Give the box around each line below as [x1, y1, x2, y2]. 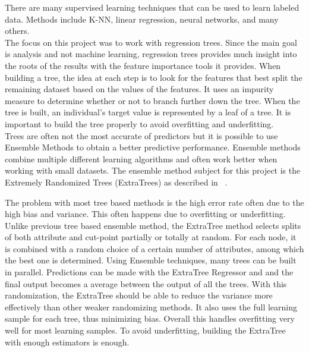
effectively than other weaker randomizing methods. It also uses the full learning [5, 300, 297, 313]
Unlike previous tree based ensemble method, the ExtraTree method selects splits [5, 219, 301, 231]
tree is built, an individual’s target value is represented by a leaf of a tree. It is [5, 106, 291, 118]
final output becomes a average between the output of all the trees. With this [5, 277, 287, 290]
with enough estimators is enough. [5, 335, 130, 348]
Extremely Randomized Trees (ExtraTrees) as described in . [5, 175, 228, 188]
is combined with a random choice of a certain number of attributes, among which [5, 242, 304, 254]
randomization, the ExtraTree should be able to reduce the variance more [5, 289, 273, 301]
